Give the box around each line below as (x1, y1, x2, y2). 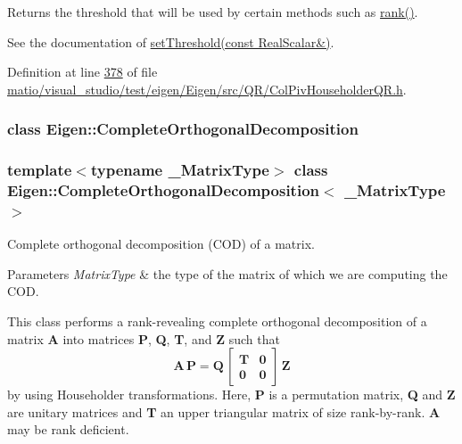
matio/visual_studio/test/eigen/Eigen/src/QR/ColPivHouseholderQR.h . (7, 79, 407, 98)
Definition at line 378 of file (7, 62, 158, 81)
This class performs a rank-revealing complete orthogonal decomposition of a (7, 312, 427, 331)
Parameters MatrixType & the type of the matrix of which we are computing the (7, 264, 448, 283)
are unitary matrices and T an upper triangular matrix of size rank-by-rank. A (7, 402, 441, 421)
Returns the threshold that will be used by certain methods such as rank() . (7, 3, 418, 21)
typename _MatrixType (90, 159, 269, 181)
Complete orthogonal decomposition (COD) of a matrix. (7, 234, 315, 253)
